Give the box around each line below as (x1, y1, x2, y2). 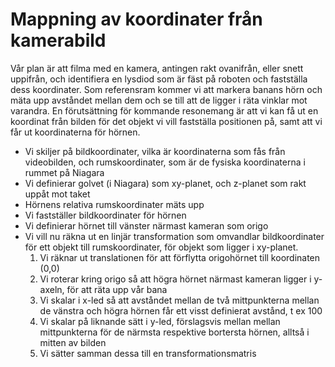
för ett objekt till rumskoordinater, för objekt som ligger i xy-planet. (24, 241, 299, 253)
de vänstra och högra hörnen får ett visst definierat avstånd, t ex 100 (39, 304, 323, 317)
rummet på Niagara (24, 166, 105, 178)
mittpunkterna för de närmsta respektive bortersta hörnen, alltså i (39, 326, 310, 338)
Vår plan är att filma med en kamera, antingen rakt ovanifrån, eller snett (10, 62, 304, 74)
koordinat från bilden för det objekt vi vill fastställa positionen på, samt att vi (10, 115, 323, 127)
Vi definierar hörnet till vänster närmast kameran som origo (24, 219, 269, 232)
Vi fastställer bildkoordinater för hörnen (24, 209, 187, 221)
